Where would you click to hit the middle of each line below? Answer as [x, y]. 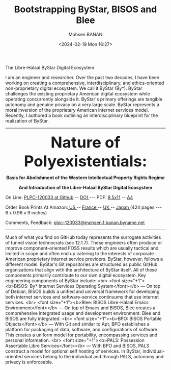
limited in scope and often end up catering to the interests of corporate [80, 253]
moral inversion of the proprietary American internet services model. [77, 110]
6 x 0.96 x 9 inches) [26, 212]
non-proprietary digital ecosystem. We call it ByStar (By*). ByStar [74, 88]
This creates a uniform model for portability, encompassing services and [81, 335]
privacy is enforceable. [29, 362]
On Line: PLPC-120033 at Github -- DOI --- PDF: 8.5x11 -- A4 [69, 197]
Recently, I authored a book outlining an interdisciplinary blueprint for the [82, 115]
